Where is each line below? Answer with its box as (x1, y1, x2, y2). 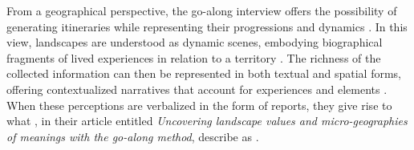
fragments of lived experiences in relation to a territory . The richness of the (6, 49, 381, 66)
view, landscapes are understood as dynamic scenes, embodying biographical (6, 34, 383, 51)
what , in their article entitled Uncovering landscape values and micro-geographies (6, 112, 408, 129)
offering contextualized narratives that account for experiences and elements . (6, 80, 388, 97)
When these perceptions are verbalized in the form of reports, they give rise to (6, 96, 392, 113)
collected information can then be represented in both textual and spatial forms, (6, 65, 401, 82)
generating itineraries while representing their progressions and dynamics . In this (6, 18, 408, 34)
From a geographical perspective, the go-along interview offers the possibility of (6, 2, 397, 18)
